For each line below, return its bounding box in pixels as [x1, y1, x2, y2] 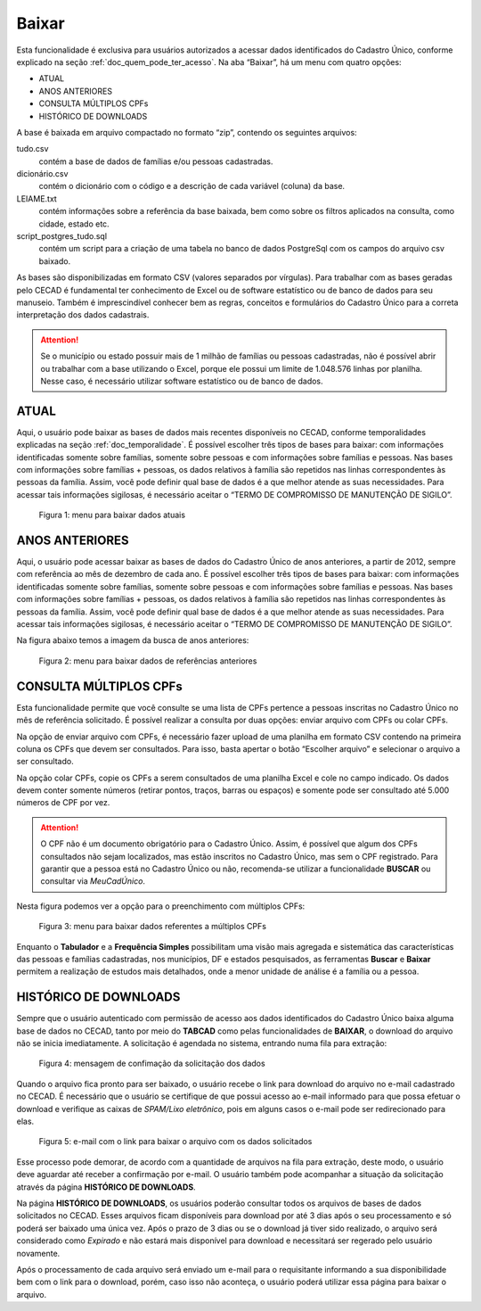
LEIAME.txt [16, 193, 57, 204]
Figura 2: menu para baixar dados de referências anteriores [38, 655, 257, 666]
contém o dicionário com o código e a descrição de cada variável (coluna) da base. [38, 181, 346, 192]
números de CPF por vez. [16, 797, 110, 808]
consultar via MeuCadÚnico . [40, 876, 146, 886]
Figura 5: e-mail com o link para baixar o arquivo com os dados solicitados [38, 1136, 313, 1147]
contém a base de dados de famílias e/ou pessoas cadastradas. [38, 156, 273, 167]
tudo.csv [16, 144, 49, 154]
